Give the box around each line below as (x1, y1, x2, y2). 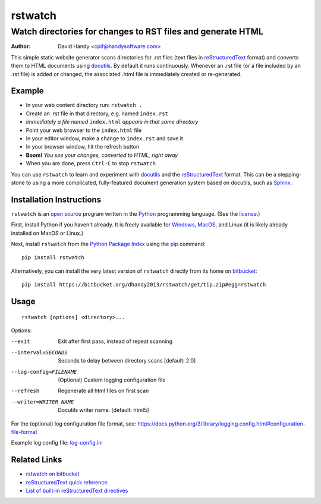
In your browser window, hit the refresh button (26, 143, 140, 150)
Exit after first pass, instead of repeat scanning (58, 338, 172, 345)
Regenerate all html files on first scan (58, 387, 149, 395)
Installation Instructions (11, 194, 102, 204)
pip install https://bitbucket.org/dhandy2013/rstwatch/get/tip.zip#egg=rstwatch (21, 281, 266, 288)
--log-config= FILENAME (11, 368, 77, 375)
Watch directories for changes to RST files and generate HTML (11, 26, 264, 37)
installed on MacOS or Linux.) (11, 229, 83, 237)
